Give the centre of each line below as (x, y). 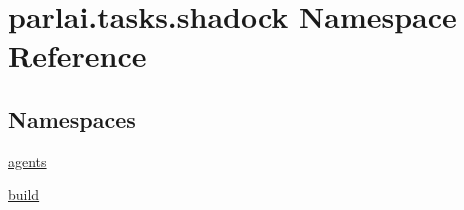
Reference (77, 55)
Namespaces (72, 118)
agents (27, 160)
